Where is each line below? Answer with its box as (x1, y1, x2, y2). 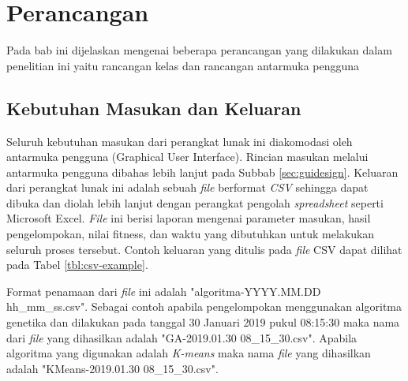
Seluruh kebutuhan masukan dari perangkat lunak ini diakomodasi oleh (6, 133, 353, 149)
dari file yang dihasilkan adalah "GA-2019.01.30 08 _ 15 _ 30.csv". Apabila (6, 329, 357, 346)
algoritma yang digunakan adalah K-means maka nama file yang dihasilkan (6, 345, 371, 361)
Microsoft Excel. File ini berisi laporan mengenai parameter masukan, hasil (6, 210, 371, 226)
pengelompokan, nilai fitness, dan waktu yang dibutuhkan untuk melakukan (6, 226, 375, 242)
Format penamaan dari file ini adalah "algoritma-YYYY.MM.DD (6, 282, 321, 299)
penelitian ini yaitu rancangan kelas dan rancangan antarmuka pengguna (6, 57, 360, 73)
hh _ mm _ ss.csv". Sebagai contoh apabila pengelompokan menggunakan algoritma (6, 298, 402, 315)
